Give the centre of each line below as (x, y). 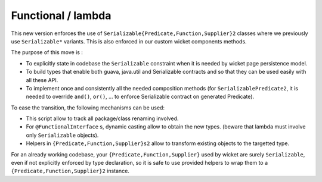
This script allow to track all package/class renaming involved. (102, 118)
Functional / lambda (61, 15)
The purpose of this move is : (47, 52)
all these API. (42, 80)
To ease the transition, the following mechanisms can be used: (88, 108)
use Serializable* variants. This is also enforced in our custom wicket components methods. (129, 41)
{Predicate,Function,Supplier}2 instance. (70, 171)
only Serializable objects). (62, 135)
